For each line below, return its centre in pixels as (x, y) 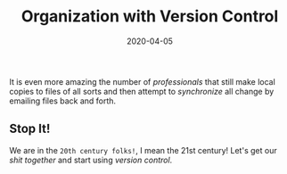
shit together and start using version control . (91, 160)
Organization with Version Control (150, 17)
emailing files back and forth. (63, 101)
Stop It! (30, 129)
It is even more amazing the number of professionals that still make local (143, 81)
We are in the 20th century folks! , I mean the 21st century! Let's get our (143, 150)
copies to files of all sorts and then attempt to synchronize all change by (142, 91)
